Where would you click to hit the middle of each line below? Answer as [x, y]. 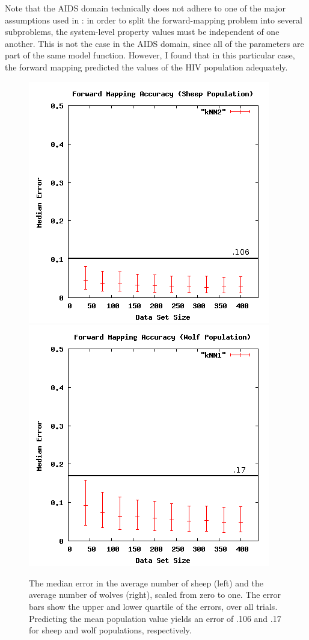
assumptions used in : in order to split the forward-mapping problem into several [154, 20]
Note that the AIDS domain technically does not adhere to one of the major [145, 8]
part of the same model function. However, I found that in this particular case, [150, 55]
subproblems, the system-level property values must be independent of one [142, 32]
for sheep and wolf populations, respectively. [110, 630]
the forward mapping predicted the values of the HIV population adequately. [146, 67]
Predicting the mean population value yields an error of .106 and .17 [155, 618]
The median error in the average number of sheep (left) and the [146, 583]
